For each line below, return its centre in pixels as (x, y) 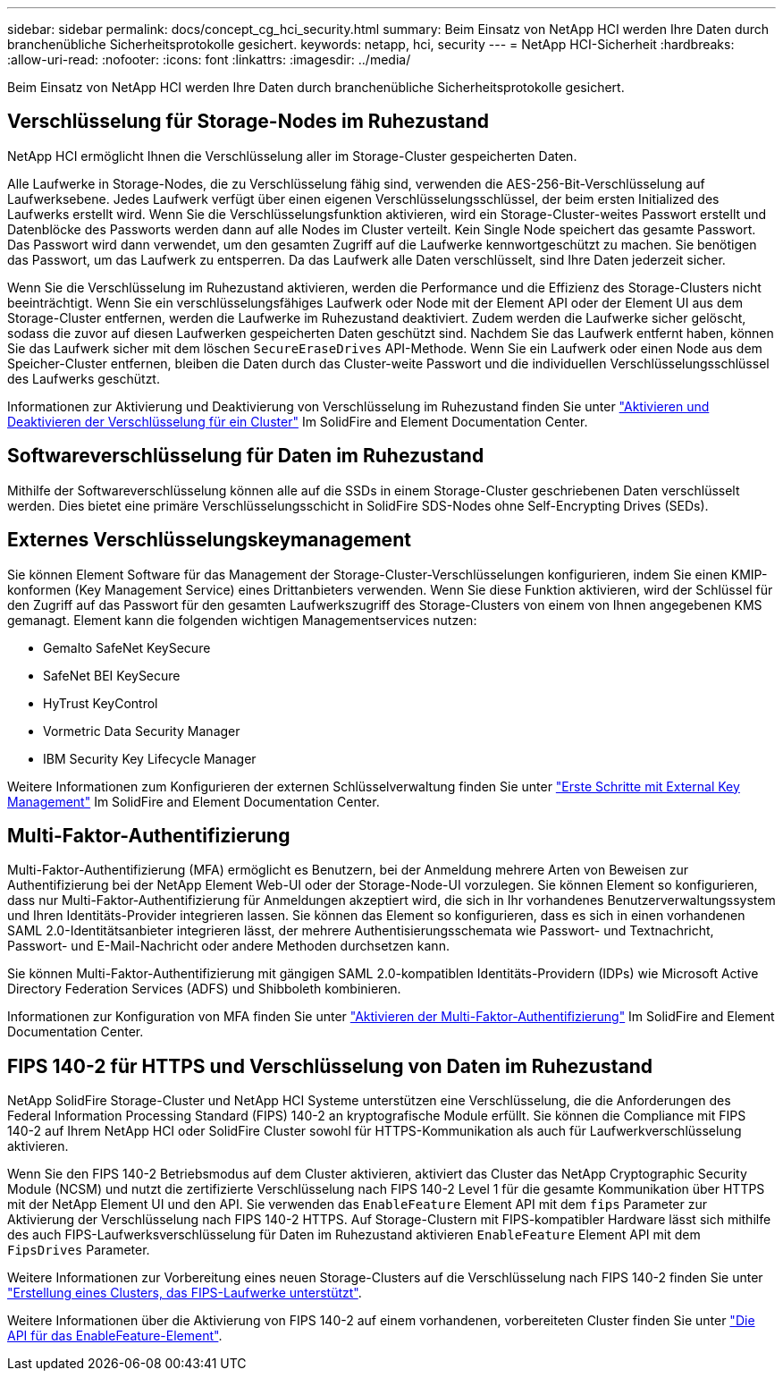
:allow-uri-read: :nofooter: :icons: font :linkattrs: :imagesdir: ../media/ (209, 59)
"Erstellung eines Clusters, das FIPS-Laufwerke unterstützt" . (185, 1293)
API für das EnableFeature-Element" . (115, 1336)
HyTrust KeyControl (101, 703)
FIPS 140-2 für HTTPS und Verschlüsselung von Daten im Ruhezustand (330, 1066)
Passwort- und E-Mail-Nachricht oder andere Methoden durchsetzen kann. (228, 946)
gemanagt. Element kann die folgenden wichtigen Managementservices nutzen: (242, 620)
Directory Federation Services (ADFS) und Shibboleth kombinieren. (204, 989)
